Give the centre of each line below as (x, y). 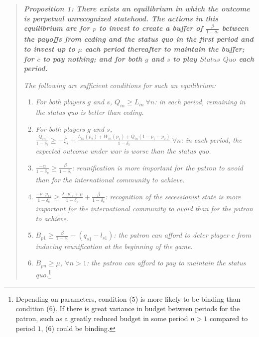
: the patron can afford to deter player (171, 235)
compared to (229, 318)
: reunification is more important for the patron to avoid (157, 167)
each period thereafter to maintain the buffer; (165, 49)
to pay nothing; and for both (93, 58)
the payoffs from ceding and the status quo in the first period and (138, 39)
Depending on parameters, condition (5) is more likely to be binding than (128, 298)
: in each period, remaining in (200, 102)
